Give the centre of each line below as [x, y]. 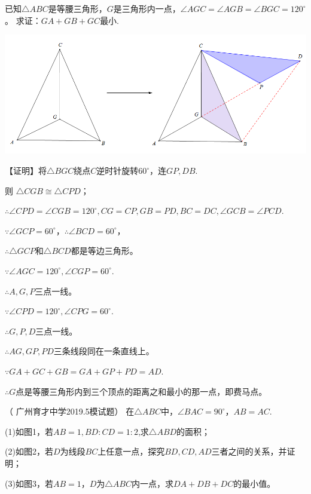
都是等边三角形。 [104, 251]
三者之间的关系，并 [249, 451]
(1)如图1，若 [29, 431]
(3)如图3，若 [29, 483]
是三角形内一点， [147, 8]
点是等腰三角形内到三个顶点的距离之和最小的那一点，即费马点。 [141, 391]
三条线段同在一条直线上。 [104, 351]
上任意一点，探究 [131, 451]
